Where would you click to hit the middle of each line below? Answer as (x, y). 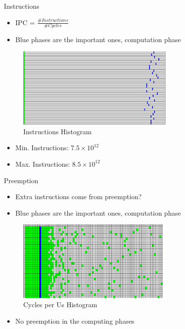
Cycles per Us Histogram (60, 305)
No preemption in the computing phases (75, 321)
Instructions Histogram (58, 131)
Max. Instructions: (43, 164)
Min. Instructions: (42, 148)
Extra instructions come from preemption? (78, 196)
